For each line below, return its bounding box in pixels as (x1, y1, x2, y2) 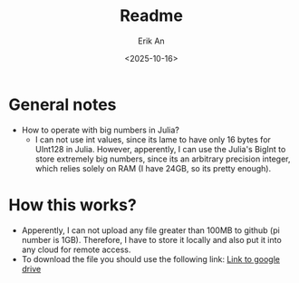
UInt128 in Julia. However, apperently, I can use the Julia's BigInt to (34, 143, 286, 154)
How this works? (8, 194, 137, 215)
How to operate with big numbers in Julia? (21, 124, 180, 135)
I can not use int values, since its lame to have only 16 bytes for (34, 133, 271, 145)
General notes (8, 94, 117, 114)
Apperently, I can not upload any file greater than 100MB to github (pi (21, 224, 280, 236)
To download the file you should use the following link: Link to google (21, 253, 280, 264)
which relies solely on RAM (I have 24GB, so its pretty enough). (34, 162, 272, 173)
